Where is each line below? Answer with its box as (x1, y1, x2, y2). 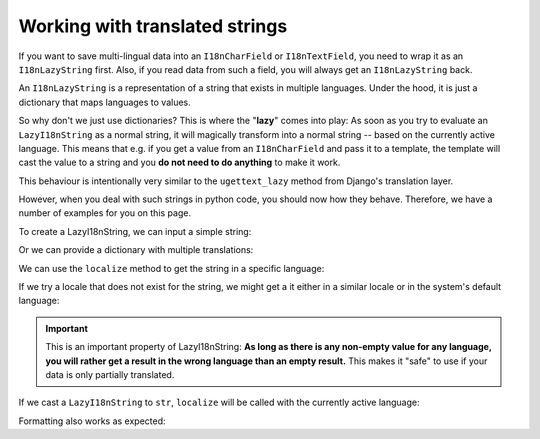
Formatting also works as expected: (18, 415, 166, 427)
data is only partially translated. (45, 368, 175, 380)
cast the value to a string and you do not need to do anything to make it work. (18, 156, 341, 169)
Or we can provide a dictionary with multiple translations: (18, 244, 254, 256)
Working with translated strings (18, 15, 288, 37)
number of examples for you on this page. (18, 207, 192, 219)
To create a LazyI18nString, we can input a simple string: (18, 225, 252, 237)
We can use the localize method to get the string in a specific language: (18, 262, 325, 274)
